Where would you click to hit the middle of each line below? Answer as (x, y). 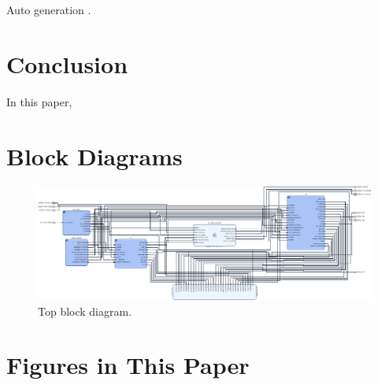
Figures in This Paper (128, 365)
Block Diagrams (94, 155)
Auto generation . (49, 9)
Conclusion (67, 63)
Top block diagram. (85, 311)
